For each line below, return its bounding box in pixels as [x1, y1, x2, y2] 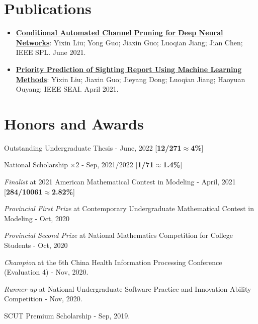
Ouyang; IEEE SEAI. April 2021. [16, 84, 119, 94]
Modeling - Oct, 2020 [4, 213, 69, 223]
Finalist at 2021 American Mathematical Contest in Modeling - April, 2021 [4, 176, 236, 186]
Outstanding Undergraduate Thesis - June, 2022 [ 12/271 [4, 142, 182, 153]
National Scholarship [4, 159, 68, 170]
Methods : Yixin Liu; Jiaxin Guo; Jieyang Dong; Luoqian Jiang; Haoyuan [16, 74, 245, 84]
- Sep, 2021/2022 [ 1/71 [81, 159, 154, 170]
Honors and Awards [4, 113, 144, 134]
